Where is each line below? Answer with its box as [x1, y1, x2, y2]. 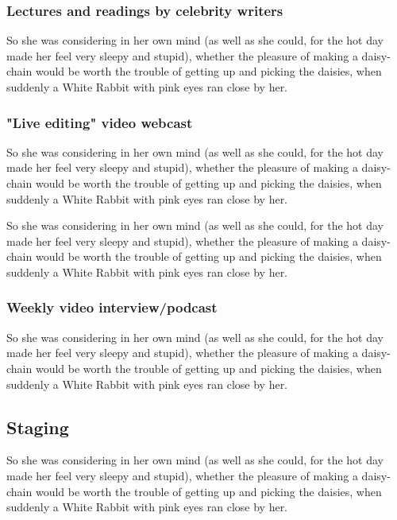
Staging [6, 414, 69, 439]
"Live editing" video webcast [6, 112, 193, 132]
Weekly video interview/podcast [6, 297, 218, 317]
